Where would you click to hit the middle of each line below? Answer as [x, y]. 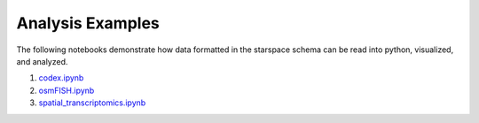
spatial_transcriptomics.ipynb [92, 103]
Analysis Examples [88, 23]
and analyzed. [42, 61]
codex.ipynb [61, 78]
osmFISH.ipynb [67, 90]
